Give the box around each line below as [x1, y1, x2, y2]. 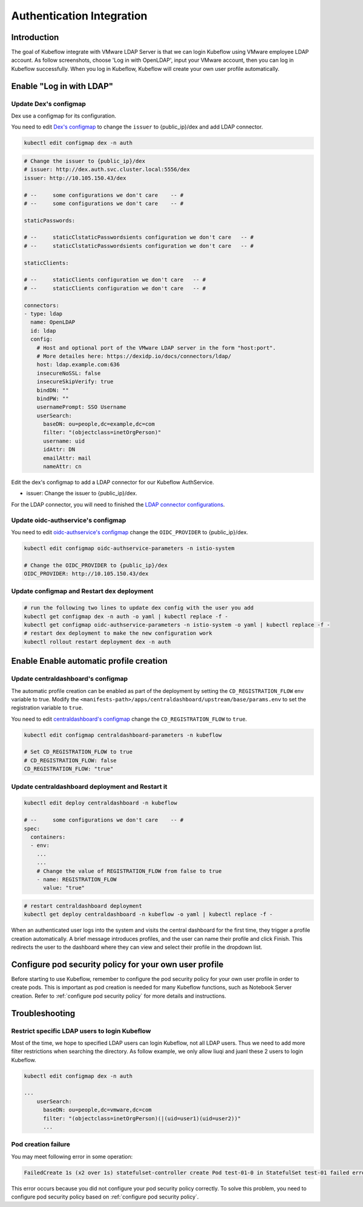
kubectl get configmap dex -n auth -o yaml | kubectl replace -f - [24, 613, 229, 620]
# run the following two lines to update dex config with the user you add [24, 604, 254, 612]
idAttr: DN [43, 446, 76, 453]
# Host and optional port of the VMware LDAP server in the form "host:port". [36, 344, 276, 351]
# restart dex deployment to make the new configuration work [24, 630, 212, 637]
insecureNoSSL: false [36, 370, 101, 376]
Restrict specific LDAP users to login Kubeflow [11, 1026, 151, 1035]
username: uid [43, 437, 85, 444]
